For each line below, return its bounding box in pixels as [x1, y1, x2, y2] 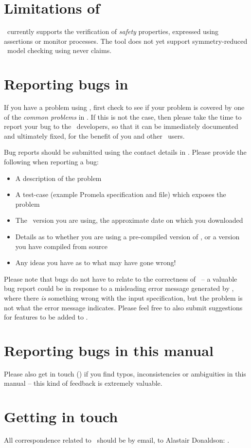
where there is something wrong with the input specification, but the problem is [4, 292, 243, 303]
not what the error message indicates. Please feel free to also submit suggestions [4, 302, 243, 312]
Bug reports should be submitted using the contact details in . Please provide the [4, 147, 247, 157]
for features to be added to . [4, 312, 88, 322]
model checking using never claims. [7, 45, 112, 55]
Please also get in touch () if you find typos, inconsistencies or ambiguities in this [4, 368, 246, 378]
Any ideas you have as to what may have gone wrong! [15, 257, 176, 268]
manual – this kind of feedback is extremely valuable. [4, 378, 162, 388]
